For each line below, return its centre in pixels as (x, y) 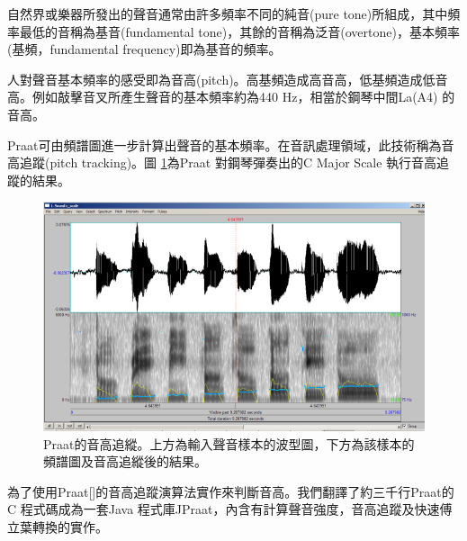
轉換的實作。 (70, 526)
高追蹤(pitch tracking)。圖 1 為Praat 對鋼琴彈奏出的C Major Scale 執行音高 (222, 162)
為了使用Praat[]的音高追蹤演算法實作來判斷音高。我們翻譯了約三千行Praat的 (231, 491)
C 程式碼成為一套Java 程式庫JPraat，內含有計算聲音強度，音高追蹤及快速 (224, 509)
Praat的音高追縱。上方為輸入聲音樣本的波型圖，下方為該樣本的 (229, 443)
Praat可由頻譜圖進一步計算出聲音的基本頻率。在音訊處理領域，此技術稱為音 (231, 144)
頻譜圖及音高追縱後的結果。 (125, 461)
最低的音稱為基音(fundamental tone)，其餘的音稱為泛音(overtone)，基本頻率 (239, 31)
